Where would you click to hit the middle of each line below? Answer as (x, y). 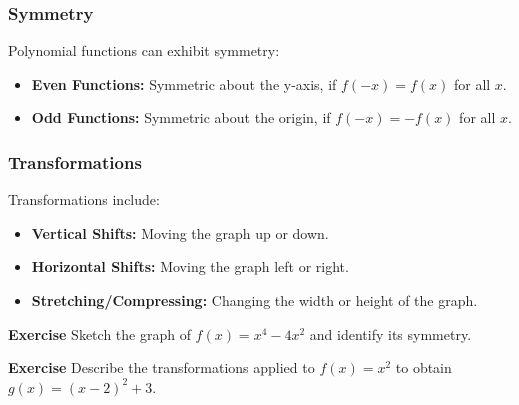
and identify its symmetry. (390, 333)
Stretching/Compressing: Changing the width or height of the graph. (254, 300)
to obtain (423, 367)
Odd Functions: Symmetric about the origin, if (181, 117)
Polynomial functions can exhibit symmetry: (144, 50)
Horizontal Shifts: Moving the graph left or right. (190, 266)
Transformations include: (84, 199)
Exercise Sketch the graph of (99, 333)
